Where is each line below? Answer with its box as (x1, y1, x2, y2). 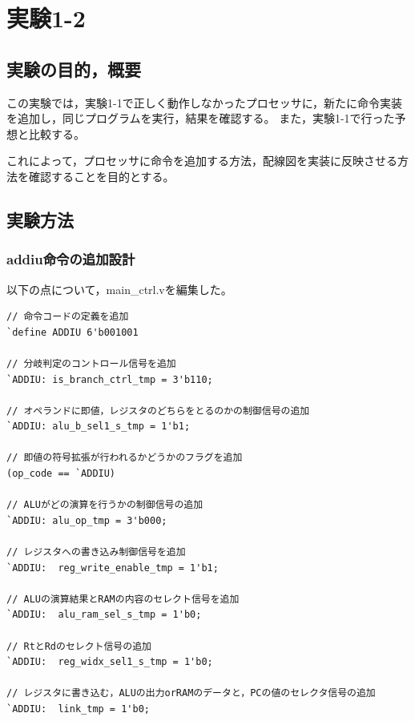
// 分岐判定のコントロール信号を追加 (6, 357, 176, 369)
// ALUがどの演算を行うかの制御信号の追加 (6, 499, 203, 511)
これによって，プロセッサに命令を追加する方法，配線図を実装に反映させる (6, 152, 397, 169)
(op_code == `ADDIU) (6, 468, 116, 480)
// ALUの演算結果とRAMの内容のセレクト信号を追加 (6, 593, 240, 605)
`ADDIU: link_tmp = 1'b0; (6, 703, 150, 715)
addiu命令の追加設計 (6, 249, 135, 269)
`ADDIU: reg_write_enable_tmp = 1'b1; (6, 562, 219, 574)
